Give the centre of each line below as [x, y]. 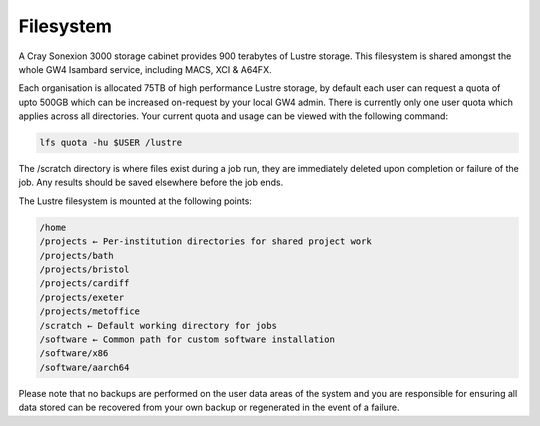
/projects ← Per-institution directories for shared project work [205, 241]
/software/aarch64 [84, 367]
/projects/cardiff [84, 283]
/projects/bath [76, 255]
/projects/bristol [84, 269]
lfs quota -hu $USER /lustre [111, 143]
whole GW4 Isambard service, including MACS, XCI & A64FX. [145, 69]
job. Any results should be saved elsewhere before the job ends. [151, 182]
